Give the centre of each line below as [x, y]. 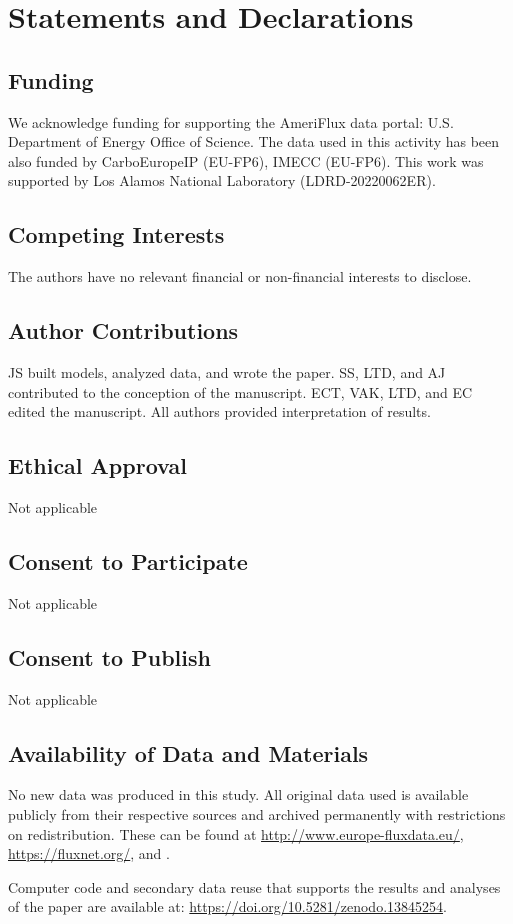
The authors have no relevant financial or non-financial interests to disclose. [240, 276]
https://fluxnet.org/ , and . [89, 853]
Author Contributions [123, 330]
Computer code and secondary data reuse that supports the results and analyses [254, 886]
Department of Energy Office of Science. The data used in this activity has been [254, 141]
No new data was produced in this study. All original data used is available [238, 794]
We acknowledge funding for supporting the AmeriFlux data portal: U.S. [231, 121]
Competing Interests [116, 234]
